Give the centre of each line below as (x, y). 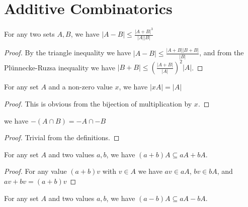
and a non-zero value (80, 87)
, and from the (222, 53)
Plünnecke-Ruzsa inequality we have (60, 67)
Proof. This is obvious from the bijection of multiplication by (98, 104)
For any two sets (29, 34)
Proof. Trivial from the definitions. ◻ (62, 137)
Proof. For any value (35, 171)
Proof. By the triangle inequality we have (68, 53)
